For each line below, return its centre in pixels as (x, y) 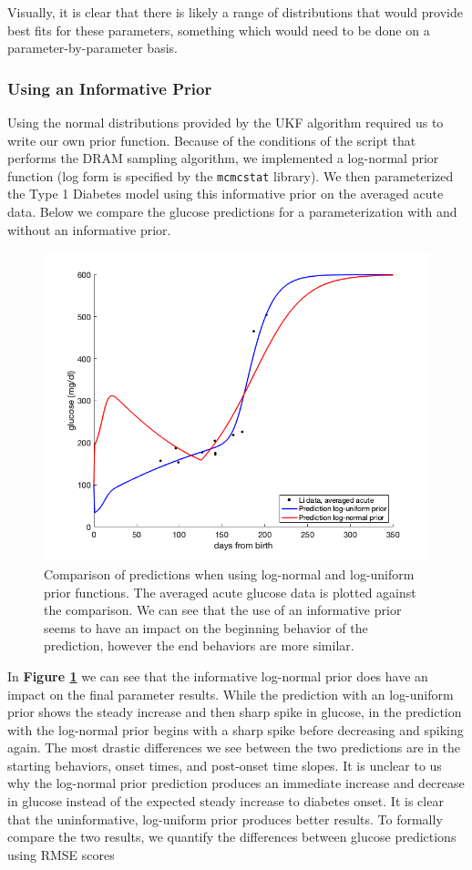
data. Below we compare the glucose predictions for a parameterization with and (232, 212)
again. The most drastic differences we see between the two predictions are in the (234, 747)
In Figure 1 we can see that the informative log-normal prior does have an (218, 676)
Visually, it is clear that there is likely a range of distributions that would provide (235, 12)
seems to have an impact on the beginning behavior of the (206, 627)
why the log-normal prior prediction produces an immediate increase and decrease (236, 783)
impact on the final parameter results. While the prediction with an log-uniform (231, 694)
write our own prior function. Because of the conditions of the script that (212, 140)
